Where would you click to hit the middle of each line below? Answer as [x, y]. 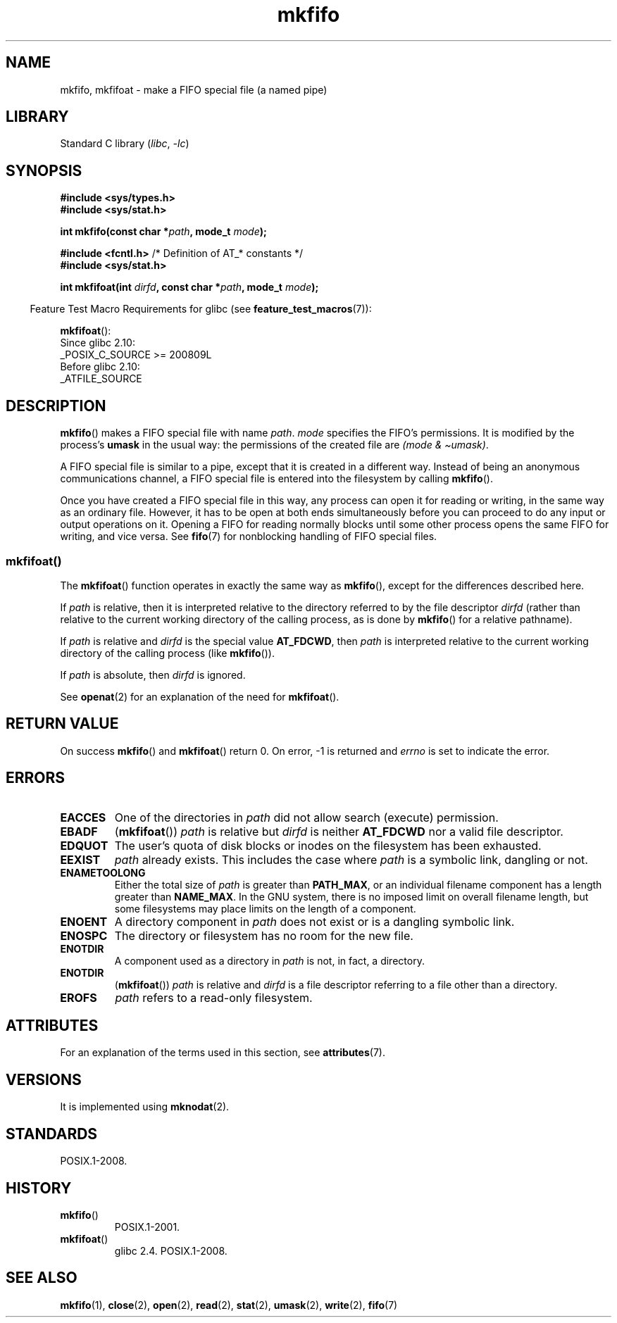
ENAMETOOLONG [103, 872]
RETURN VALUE [62, 724]
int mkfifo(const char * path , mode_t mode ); [163, 232]
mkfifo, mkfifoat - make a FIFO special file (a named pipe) [194, 89]
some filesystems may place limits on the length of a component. [265, 908]
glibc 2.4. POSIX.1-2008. [171, 1250]
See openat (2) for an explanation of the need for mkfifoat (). [200, 696]
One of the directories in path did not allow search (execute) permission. [306, 817]
